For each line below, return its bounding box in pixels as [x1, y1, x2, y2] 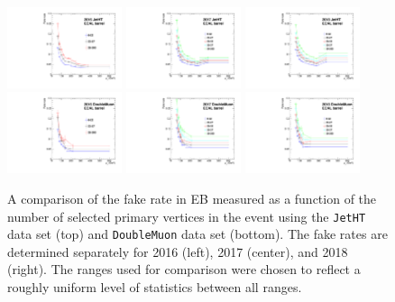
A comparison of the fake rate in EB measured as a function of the [7, 188, 377, 207]
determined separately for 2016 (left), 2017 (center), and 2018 [7, 242, 348, 261]
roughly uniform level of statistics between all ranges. [7, 278, 302, 297]
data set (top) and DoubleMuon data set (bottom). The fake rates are [7, 224, 388, 243]
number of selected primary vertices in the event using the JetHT [7, 206, 366, 225]
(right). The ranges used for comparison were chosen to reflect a [7, 260, 361, 279]
